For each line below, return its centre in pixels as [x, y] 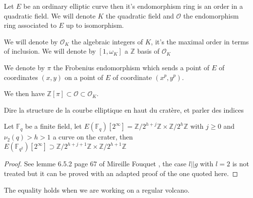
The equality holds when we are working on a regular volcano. [97, 189]
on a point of [84, 77]
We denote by [24, 67]
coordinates [21, 77]
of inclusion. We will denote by [50, 51]
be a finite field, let [53, 126]
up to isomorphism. [95, 25]
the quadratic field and [140, 15]
